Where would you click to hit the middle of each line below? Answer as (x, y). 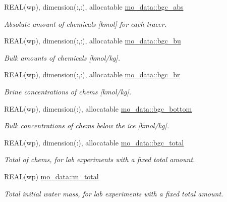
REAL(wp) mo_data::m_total (51, 176)
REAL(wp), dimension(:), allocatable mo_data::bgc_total (94, 142)
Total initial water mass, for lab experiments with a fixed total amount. (114, 193)
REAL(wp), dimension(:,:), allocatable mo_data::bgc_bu (93, 41)
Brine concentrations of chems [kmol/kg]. (68, 91)
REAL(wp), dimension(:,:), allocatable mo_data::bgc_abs (94, 7)
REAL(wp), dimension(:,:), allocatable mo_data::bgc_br (92, 74)
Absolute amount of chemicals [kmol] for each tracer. (85, 23)
